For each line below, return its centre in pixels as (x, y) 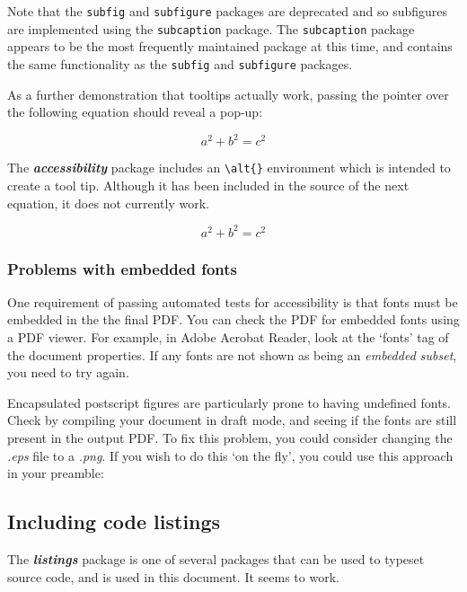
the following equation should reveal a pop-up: (135, 112)
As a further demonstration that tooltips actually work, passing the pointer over (228, 94)
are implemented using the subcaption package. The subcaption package (211, 28)
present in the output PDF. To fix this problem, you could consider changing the (230, 437)
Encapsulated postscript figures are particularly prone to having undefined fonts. (229, 402)
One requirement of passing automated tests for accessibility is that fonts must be (233, 301)
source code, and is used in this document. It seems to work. (173, 576)
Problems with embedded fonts (122, 268)
